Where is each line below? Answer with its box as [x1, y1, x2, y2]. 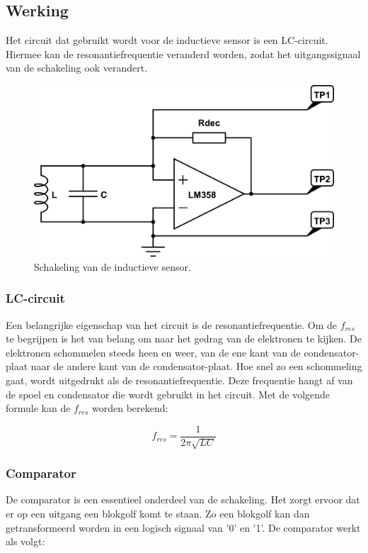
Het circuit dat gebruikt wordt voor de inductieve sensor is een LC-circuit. [6, 33, 328, 48]
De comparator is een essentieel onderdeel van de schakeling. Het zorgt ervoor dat [6, 492, 360, 507]
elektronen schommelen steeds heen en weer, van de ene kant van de [6, 345, 301, 359]
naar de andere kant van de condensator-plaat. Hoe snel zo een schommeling [30, 359, 362, 374]
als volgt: [6, 534, 45, 549]
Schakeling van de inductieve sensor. [34, 259, 191, 274]
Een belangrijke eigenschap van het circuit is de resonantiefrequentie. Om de [6, 317, 338, 332]
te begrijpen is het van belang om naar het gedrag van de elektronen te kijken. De [6, 331, 362, 346]
